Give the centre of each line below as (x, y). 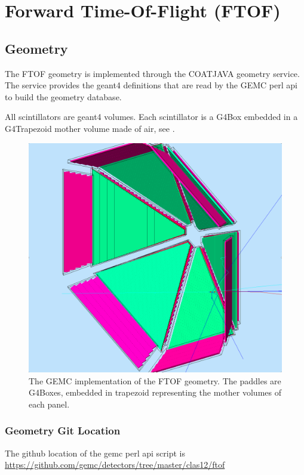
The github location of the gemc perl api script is (95, 453)
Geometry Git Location (63, 431)
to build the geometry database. (63, 96)
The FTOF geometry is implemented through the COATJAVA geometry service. (152, 73)
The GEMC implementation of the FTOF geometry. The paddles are (155, 380)
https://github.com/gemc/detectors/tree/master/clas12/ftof (115, 465)
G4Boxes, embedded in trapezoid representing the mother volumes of (155, 392)
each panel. (49, 404)
